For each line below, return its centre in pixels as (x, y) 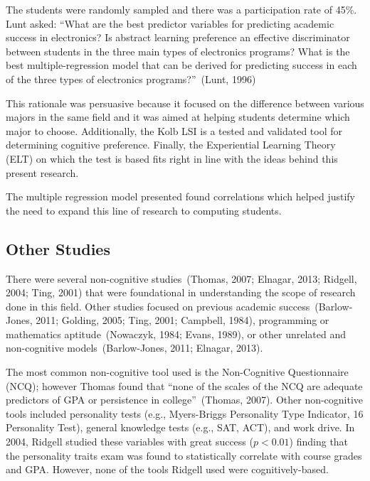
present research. (42, 172)
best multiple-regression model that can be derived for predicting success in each (181, 65)
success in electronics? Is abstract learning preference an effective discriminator (178, 37)
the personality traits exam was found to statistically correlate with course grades (184, 455)
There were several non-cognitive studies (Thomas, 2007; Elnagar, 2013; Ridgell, (181, 278)
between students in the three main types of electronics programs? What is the (178, 51)
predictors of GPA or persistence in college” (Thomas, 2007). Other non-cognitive (185, 400)
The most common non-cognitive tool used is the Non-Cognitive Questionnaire (177, 372)
